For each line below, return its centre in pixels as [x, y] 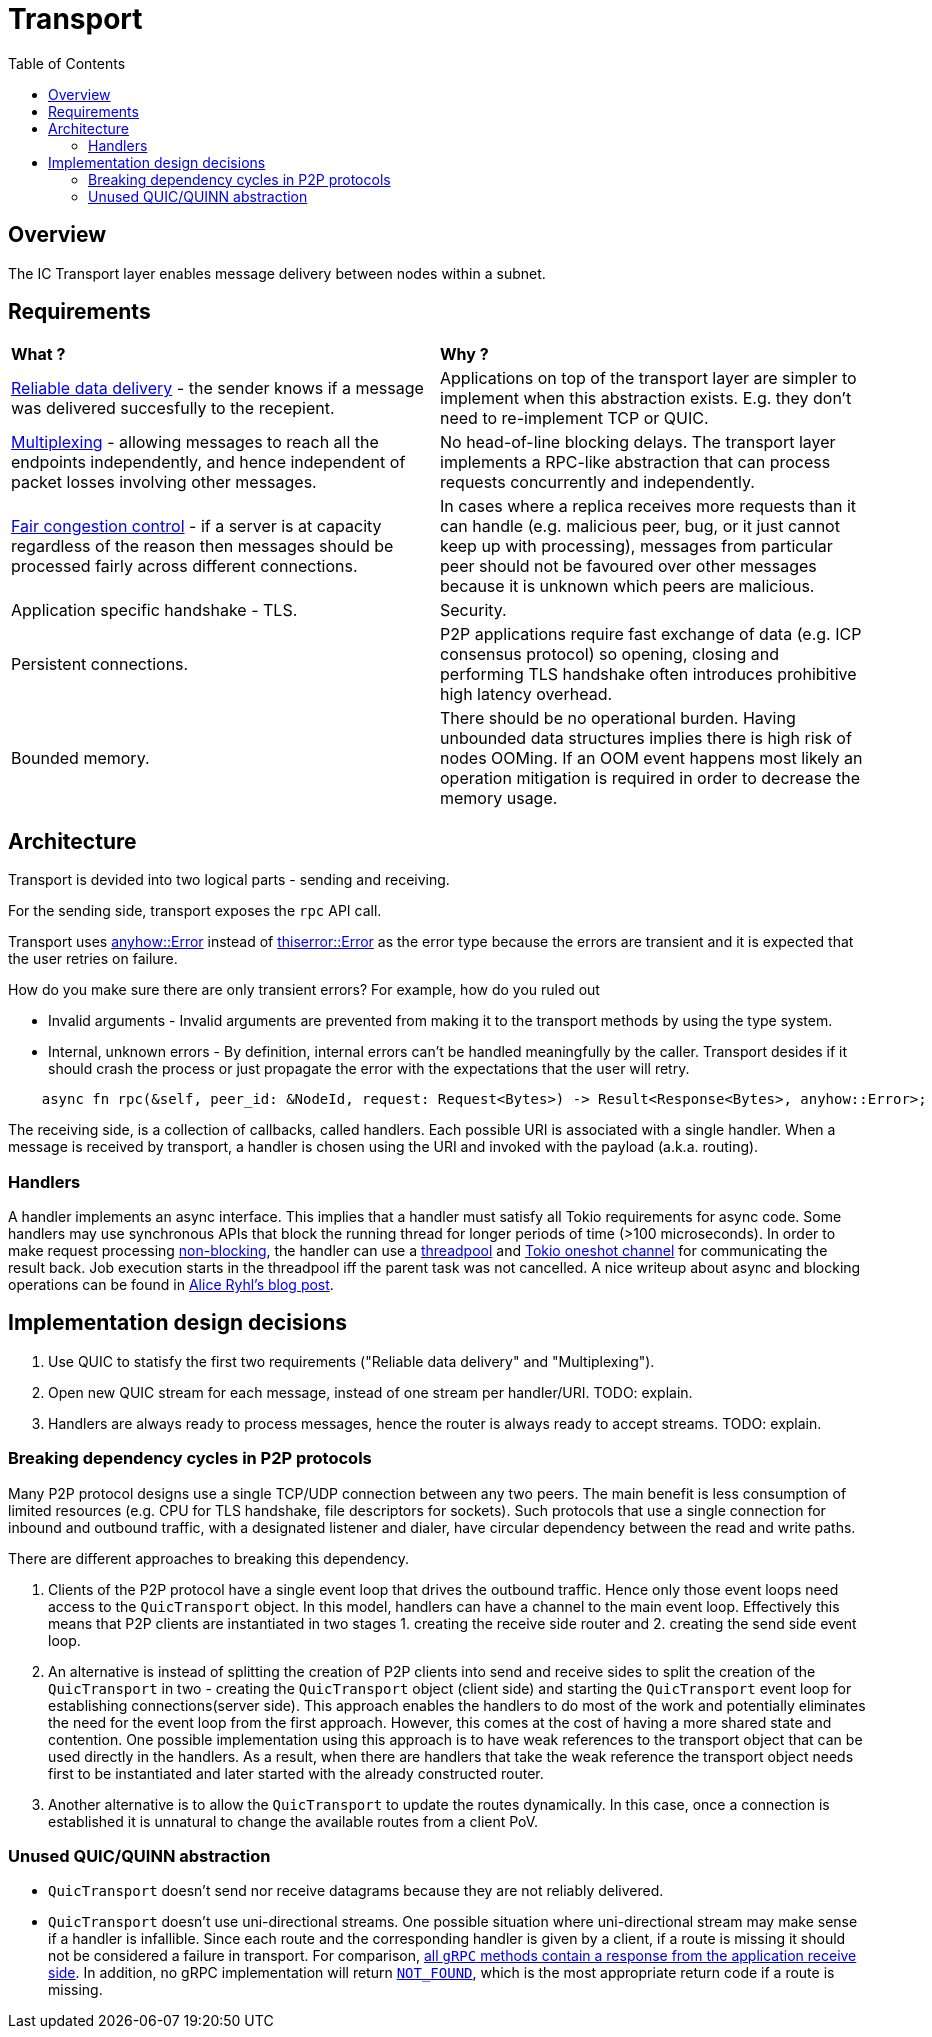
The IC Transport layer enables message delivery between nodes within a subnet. [277, 273]
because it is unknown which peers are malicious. [627, 586]
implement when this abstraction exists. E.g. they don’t [646, 398]
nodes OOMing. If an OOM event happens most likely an [651, 758]
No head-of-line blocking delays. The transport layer [638, 442]
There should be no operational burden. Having [618, 718]
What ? [38, 354]
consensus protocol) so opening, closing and [609, 654]
